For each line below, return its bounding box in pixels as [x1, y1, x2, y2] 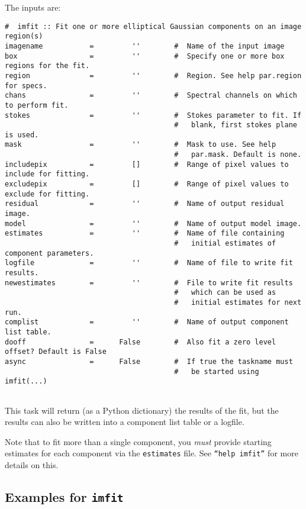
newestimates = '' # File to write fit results [5, 278, 293, 287]
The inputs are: [5, 1, 61, 13]
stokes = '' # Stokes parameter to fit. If [5, 111, 302, 120]
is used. [5, 130, 39, 139]
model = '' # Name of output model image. [5, 219, 302, 228]
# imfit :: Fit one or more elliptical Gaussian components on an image [5, 22, 302, 31]
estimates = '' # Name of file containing [5, 229, 285, 238]
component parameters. [5, 249, 94, 257]
